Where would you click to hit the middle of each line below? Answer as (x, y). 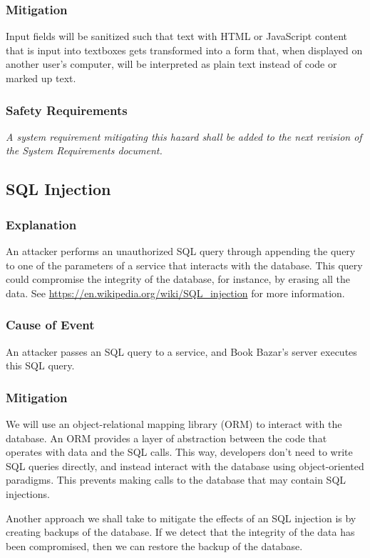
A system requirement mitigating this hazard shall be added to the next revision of (184, 136)
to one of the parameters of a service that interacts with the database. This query (184, 265)
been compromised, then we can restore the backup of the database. (154, 545)
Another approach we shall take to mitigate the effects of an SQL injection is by (181, 518)
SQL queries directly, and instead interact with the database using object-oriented (185, 465)
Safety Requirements (67, 110)
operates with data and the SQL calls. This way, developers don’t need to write (179, 452)
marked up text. (41, 78)
